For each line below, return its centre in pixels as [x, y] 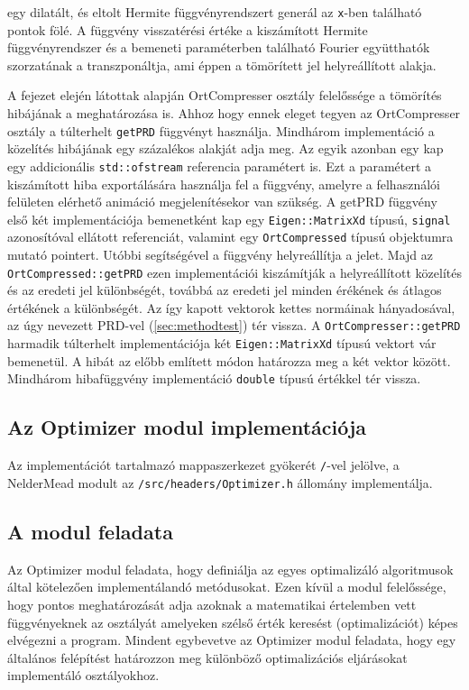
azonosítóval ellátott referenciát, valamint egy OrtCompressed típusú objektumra [230, 237]
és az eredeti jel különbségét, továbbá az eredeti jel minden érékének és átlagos [225, 290]
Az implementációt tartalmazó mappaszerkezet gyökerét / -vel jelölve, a [203, 465]
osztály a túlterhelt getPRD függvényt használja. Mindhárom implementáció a [221, 130]
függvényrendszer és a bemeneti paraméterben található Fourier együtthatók [219, 47]
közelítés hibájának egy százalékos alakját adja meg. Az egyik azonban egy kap [225, 148]
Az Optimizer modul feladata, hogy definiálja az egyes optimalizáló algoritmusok [230, 569]
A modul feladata [90, 531]
